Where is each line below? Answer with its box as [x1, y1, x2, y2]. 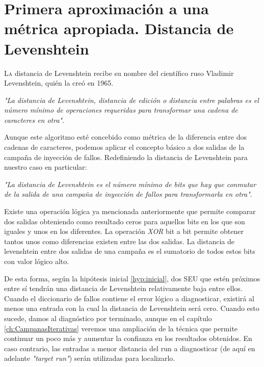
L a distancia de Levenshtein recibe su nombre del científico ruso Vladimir [4, 67, 234, 78]
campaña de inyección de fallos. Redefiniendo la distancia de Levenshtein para [4, 151, 248, 162]
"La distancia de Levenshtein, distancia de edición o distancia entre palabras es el [4, 94, 259, 105]
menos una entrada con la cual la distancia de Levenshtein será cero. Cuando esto [4, 303, 259, 313]
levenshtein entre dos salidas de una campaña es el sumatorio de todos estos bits [4, 246, 255, 256]
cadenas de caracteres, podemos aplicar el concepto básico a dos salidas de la [4, 142, 245, 152]
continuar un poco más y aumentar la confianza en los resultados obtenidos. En [4, 333, 252, 344]
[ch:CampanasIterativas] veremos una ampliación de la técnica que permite [4, 323, 238, 333]
